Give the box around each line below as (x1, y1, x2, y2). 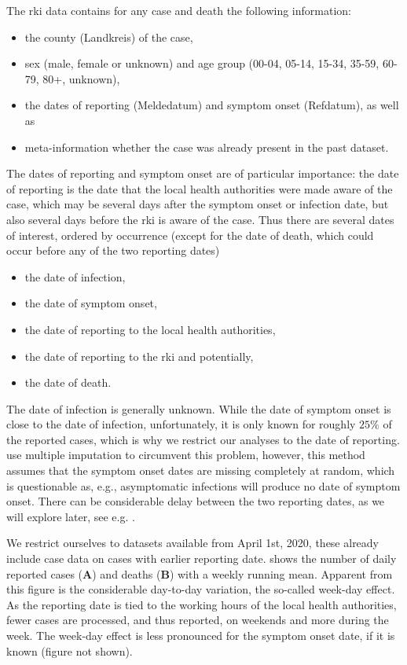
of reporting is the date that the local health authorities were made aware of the (6, 180, 393, 197)
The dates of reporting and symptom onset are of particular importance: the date (6, 165, 399, 182)
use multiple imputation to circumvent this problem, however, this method (6, 446, 365, 463)
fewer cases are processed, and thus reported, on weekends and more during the (6, 612, 389, 628)
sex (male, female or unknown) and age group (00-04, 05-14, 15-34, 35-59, (24, 55, 379, 72)
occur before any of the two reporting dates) (6, 242, 220, 259)
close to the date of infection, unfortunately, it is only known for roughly (6, 416, 356, 432)
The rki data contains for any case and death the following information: (6, 2, 351, 18)
